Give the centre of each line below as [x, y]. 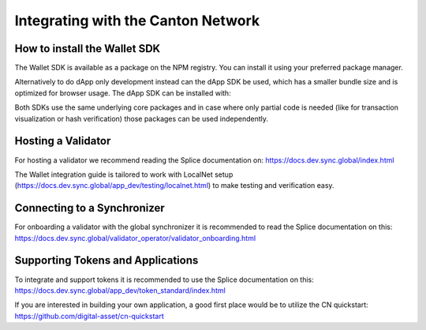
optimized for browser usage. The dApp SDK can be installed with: [123, 93]
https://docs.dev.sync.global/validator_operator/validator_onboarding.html [135, 238]
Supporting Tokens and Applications [106, 261]
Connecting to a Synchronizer [90, 208]
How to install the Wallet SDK [88, 49]
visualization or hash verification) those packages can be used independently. [141, 118]
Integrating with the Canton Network [137, 21]
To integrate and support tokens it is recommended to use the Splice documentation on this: [164, 279]
